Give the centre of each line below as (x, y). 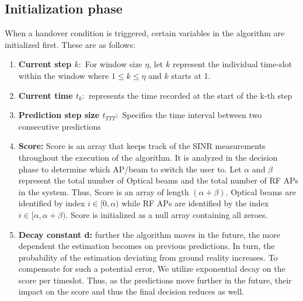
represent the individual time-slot (232, 64)
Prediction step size (59, 115)
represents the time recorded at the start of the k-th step (190, 95)
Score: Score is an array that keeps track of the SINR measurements (142, 146)
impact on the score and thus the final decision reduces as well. (131, 291)
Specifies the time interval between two (192, 115)
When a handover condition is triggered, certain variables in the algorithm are (145, 33)
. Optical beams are (261, 191)
